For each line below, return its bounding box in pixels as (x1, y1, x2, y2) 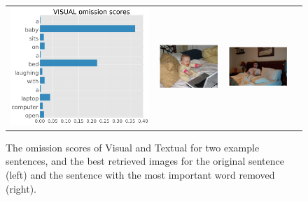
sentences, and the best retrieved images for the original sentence (6, 154, 284, 168)
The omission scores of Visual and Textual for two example (6, 140, 260, 154)
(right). (6, 181, 37, 195)
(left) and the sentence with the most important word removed (6, 167, 275, 182)
